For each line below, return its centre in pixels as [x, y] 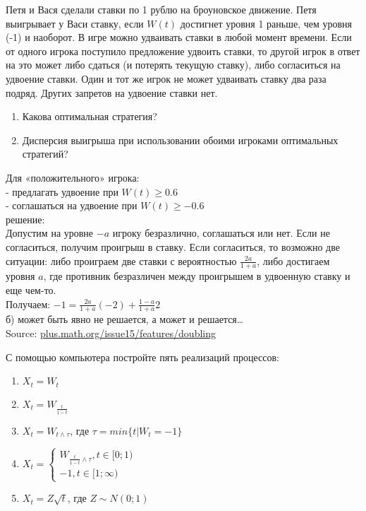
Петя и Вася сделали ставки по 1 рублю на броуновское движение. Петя [161, 9]
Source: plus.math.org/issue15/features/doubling [111, 333]
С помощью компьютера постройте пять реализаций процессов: [142, 357]
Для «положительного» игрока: [73, 177]
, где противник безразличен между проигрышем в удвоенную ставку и [197, 276]
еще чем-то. [31, 289]
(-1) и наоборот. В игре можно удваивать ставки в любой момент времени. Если [179, 37]
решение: [25, 219]
